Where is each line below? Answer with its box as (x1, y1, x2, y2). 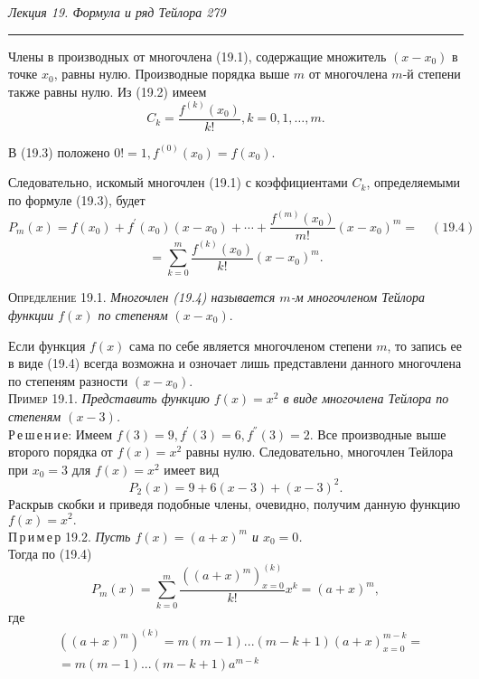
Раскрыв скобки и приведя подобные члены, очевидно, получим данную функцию (8, 494, 461, 513)
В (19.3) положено (8, 142, 110, 161)
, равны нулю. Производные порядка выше (53, 64, 290, 83)
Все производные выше (317, 424, 446, 443)
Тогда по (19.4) (8, 544, 92, 563)
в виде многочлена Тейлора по (283, 389, 449, 408)
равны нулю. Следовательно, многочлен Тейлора (185, 442, 454, 461)
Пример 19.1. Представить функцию (8, 389, 210, 408)
